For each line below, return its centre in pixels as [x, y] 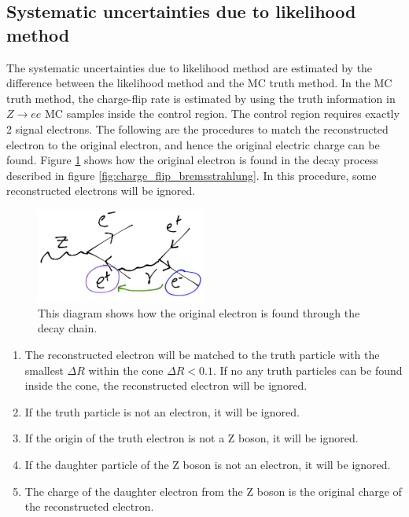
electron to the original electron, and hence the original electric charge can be [193, 144]
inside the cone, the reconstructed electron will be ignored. [166, 385]
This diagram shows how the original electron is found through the [199, 312]
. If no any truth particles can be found [308, 370]
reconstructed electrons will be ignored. [101, 191]
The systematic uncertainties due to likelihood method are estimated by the [190, 67]
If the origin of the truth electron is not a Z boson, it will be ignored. [192, 438]
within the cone [126, 370]
